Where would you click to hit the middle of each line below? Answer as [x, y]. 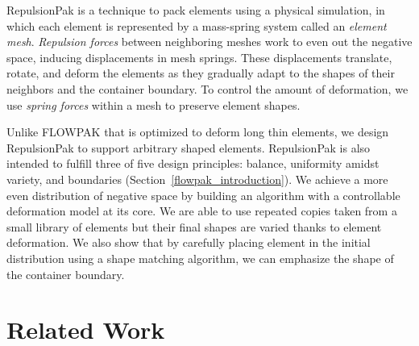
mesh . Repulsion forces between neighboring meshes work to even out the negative [209, 42]
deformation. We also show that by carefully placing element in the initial [189, 242]
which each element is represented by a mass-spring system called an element [197, 25]
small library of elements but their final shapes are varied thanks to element [194, 226]
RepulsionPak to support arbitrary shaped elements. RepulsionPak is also [189, 147]
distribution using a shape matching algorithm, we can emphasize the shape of [200, 258]
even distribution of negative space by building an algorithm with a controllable [203, 195]
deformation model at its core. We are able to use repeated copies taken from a [202, 211]
